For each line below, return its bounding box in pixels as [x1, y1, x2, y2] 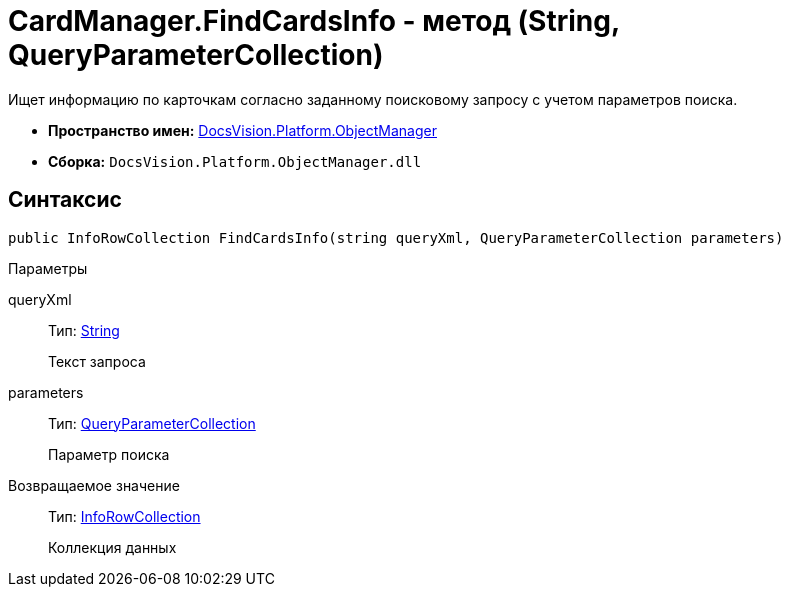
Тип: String [48, 321, 120, 339]
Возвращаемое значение [8, 476, 180, 494]
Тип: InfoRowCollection [48, 507, 201, 525]
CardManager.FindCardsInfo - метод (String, [8, 4, 620, 38]
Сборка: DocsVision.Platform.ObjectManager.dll [48, 152, 422, 170]
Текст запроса [48, 352, 146, 370]
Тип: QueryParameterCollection [48, 414, 256, 432]
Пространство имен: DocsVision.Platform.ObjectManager [48, 121, 437, 139]
